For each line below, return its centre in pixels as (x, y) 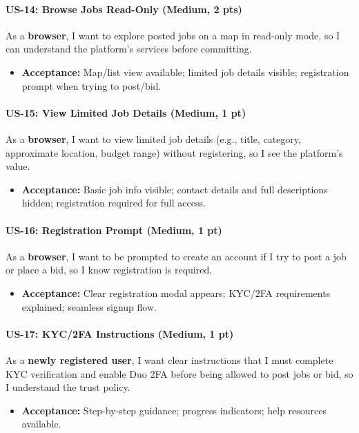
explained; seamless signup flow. (89, 306)
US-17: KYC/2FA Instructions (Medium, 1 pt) (120, 333)
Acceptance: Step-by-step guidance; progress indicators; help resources (174, 410)
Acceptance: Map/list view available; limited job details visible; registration (185, 71)
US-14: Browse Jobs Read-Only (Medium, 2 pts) (124, 9)
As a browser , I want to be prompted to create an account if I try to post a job (176, 256)
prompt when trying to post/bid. (91, 85)
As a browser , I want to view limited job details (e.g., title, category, (153, 138)
